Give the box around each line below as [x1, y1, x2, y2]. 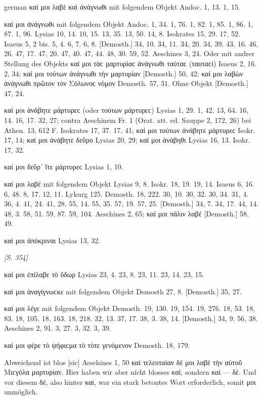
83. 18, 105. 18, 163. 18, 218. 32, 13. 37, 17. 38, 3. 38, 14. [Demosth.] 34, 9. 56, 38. [4, 313, 258, 323]
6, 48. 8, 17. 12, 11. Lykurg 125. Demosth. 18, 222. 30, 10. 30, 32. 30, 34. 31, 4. [4, 188, 249, 199]
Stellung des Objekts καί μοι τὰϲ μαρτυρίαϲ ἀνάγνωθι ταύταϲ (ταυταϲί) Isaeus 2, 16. [4, 58, 257, 68]
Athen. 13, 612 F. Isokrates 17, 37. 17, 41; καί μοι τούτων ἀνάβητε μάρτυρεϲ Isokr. [4, 124, 255, 135]
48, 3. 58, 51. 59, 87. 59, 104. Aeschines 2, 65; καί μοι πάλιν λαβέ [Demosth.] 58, [4, 208, 249, 218]
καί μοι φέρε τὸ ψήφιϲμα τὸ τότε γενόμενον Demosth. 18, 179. [4, 340, 190, 350]
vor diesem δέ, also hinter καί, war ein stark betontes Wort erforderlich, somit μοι [4, 376, 256, 387]
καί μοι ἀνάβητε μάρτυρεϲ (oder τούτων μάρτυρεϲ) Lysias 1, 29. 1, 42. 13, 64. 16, [4, 105, 249, 115]
